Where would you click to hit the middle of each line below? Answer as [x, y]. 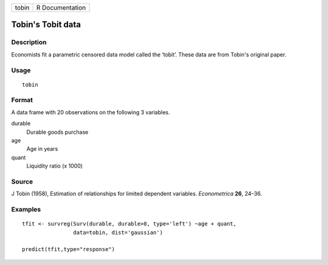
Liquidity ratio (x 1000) [55, 166]
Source [22, 181]
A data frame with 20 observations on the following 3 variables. [91, 112]
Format [22, 100]
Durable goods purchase [57, 132]
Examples [26, 210]
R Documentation [61, 8]
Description [29, 43]
